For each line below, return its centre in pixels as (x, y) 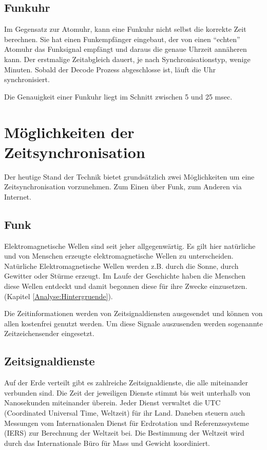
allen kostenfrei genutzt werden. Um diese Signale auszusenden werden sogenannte (133, 323)
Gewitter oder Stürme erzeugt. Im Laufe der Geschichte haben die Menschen (125, 276)
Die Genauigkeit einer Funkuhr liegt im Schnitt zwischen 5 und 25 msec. (118, 96)
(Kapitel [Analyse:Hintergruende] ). (59, 296)
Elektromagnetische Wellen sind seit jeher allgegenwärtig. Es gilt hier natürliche (130, 246)
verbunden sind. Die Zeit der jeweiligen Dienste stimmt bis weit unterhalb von (127, 392)
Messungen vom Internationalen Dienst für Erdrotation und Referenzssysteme (127, 423)
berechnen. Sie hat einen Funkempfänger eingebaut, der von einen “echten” (122, 39)
